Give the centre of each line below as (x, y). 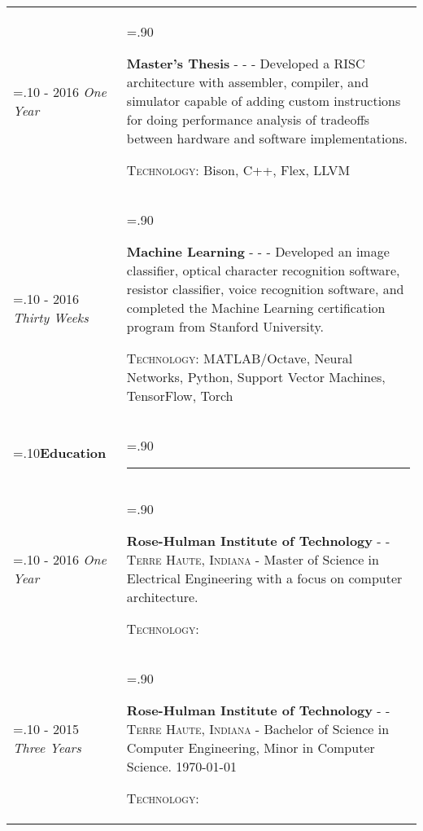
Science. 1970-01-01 (181, 766)
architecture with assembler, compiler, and (248, 82)
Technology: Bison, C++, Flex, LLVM (238, 170)
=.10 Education (60, 452)
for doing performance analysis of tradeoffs (248, 119)
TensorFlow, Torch (180, 396)
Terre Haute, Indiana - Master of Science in (253, 559)
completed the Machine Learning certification (256, 308)
